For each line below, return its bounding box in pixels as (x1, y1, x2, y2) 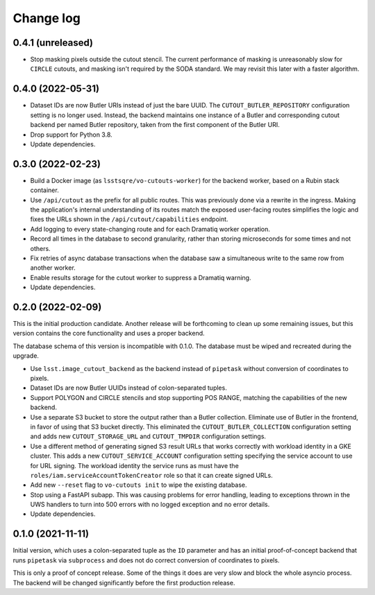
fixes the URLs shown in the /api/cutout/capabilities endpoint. (30, 215, 228, 223)
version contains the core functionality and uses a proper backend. (12, 329, 205, 338)
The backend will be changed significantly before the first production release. (12, 578, 235, 587)
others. (30, 244, 51, 252)
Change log (12, 10, 81, 26)
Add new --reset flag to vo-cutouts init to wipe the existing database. (30, 481, 247, 489)
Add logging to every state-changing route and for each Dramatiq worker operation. (30, 225, 270, 233)
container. (30, 186, 59, 194)
